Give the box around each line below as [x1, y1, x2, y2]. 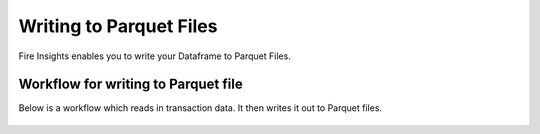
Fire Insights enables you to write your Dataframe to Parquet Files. [18, 50, 292, 62]
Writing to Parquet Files [18, 15, 218, 37]
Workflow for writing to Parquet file [18, 76, 244, 93]
